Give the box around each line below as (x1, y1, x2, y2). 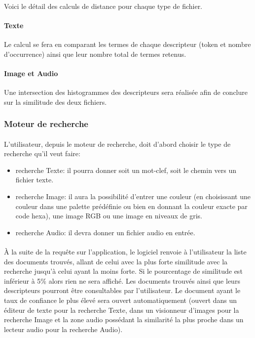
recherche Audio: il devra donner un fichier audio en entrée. (15, 227, 195, 237)
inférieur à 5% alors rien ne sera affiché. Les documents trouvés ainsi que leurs (4, 275, 240, 286)
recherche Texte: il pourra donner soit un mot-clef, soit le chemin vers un (15, 165, 237, 175)
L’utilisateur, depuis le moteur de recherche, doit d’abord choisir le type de (4, 138, 231, 149)
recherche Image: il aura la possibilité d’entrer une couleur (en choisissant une (15, 191, 251, 201)
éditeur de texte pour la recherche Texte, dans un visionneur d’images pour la (4, 304, 239, 315)
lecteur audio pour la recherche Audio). (4, 324, 123, 334)
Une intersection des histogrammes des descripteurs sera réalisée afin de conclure (4, 86, 248, 97)
